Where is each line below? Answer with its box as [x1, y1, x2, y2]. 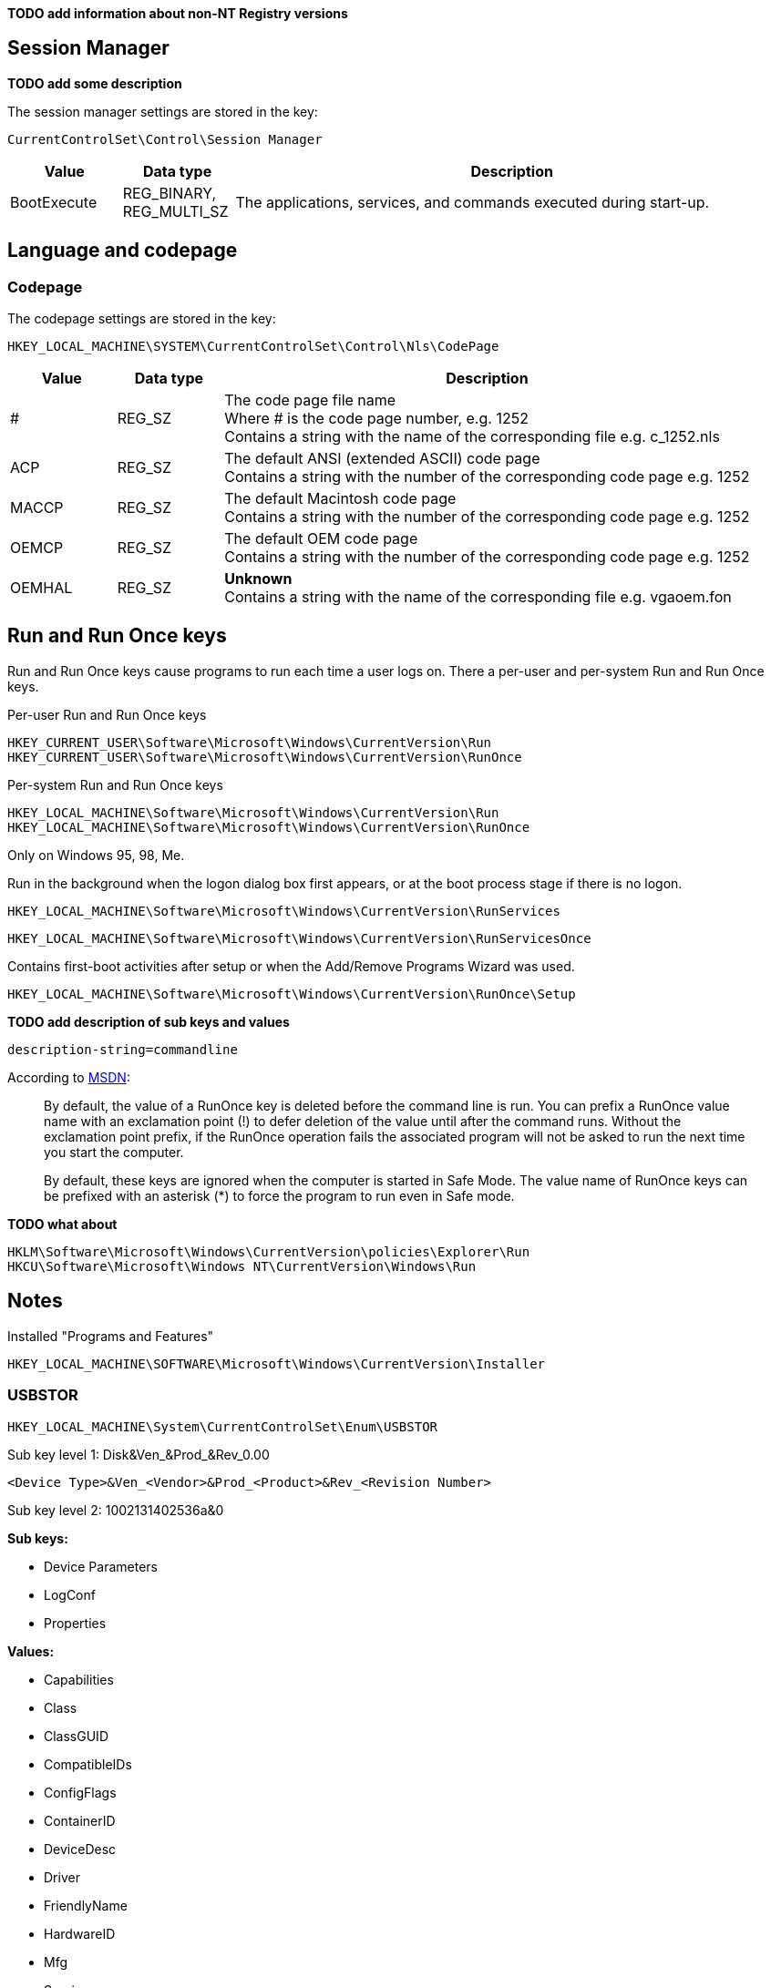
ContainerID [44, 1812, 116, 1829]
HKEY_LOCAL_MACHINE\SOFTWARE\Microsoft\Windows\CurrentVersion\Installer [7, 1356, 546, 1371]
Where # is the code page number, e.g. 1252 [224, 409, 529, 428]
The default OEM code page [224, 529, 418, 548]
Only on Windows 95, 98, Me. [7, 846, 185, 863]
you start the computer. [44, 1143, 184, 1160]
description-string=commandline [7, 1041, 238, 1057]
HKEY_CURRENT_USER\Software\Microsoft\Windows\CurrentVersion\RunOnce [7, 749, 522, 764]
